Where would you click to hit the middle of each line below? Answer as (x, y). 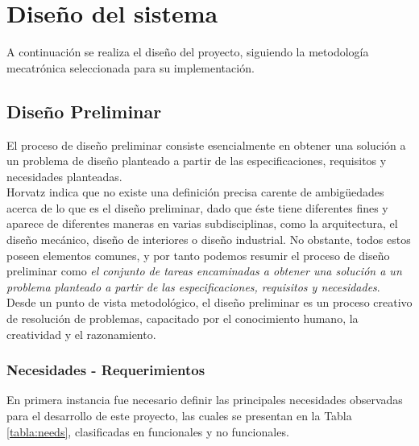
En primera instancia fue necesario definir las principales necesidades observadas (205, 400)
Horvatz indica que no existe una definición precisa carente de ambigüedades (195, 192)
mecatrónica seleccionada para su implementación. (131, 67)
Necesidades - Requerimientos (106, 370)
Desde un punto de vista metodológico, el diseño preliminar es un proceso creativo (209, 302)
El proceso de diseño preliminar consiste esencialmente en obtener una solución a (206, 145)
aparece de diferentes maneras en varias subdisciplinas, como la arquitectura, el (202, 223)
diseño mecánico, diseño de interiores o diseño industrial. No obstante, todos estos (209, 240)
